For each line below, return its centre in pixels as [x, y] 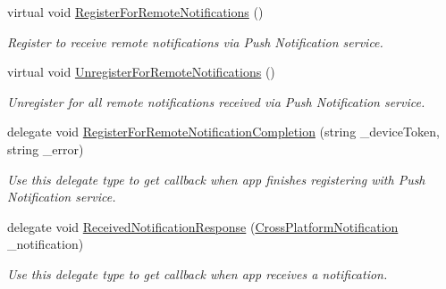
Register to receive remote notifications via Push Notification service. [195, 41]
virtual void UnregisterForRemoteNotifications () [141, 72]
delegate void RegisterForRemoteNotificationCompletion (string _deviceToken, [223, 132]
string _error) [46, 149]
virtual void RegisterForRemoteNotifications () [135, 12]
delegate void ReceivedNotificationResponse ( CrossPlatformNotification [203, 226]
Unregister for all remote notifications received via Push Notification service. [216, 101]
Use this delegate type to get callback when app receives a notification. [198, 273]
